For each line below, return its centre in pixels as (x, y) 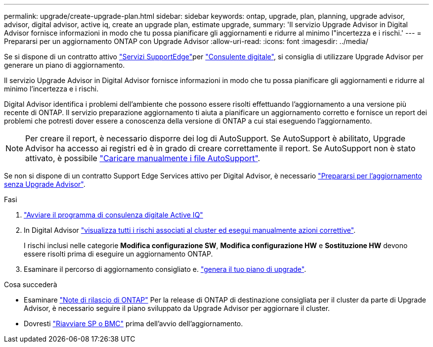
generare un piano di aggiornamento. (65, 65)
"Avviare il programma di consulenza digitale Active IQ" (113, 215)
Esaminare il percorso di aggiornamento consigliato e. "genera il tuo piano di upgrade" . (165, 269)
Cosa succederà (31, 284)
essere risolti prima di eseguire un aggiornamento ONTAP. (118, 254)
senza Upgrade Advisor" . (45, 184)
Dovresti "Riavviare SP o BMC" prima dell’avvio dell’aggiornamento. (133, 324)
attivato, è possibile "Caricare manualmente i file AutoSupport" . (143, 158)
